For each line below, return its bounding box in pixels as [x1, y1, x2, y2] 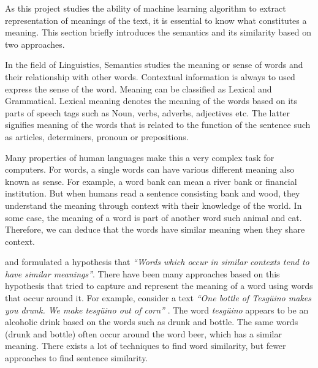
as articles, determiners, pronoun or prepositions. [5, 130, 189, 143]
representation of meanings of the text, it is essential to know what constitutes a [5, 13, 307, 26]
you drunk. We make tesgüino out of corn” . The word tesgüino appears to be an [5, 303, 309, 316]
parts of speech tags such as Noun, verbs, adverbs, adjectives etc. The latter [5, 106, 290, 119]
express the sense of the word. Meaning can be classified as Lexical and [5, 82, 272, 95]
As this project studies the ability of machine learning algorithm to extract [5, 2, 286, 14]
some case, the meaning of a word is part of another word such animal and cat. [5, 211, 302, 223]
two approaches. [5, 37, 65, 50]
